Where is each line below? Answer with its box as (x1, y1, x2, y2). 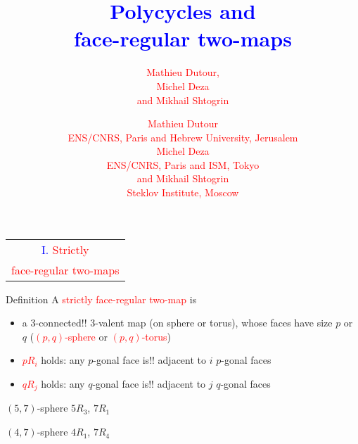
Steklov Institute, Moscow (127, 185, 239, 200)
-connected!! (35, 315, 87, 330)
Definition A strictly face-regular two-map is (6, 291, 197, 306)
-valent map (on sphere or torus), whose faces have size (95, 315, 333, 330)
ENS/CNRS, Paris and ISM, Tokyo (106, 157, 260, 172)
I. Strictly (41, 241, 89, 258)
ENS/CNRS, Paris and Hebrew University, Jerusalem (68, 129, 298, 144)
